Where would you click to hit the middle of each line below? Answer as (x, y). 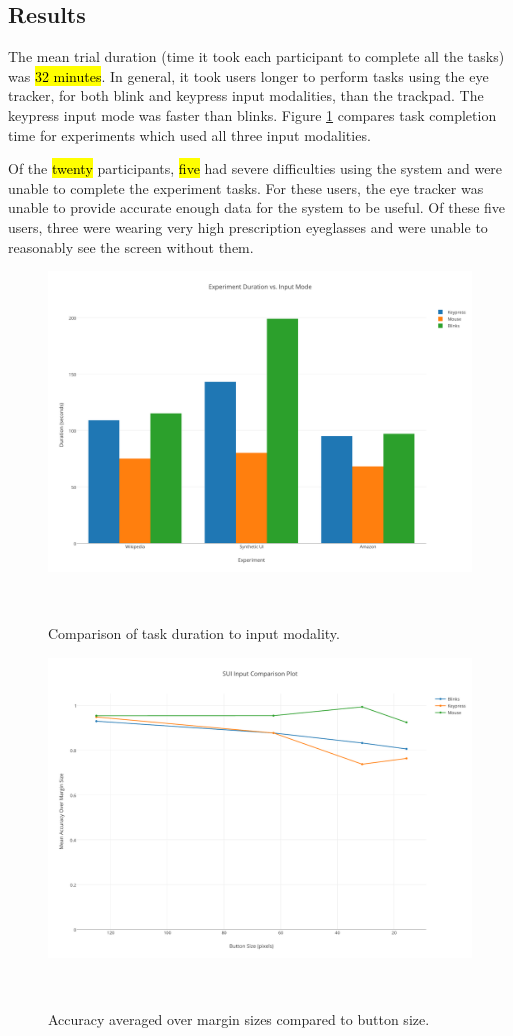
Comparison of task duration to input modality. (194, 632)
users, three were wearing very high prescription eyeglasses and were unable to (248, 226)
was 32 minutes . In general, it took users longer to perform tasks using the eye (248, 75)
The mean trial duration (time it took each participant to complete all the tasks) (256, 56)
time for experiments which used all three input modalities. (189, 134)
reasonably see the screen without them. (131, 246)
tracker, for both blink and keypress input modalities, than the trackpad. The (246, 95)
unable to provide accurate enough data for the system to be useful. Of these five (257, 207)
